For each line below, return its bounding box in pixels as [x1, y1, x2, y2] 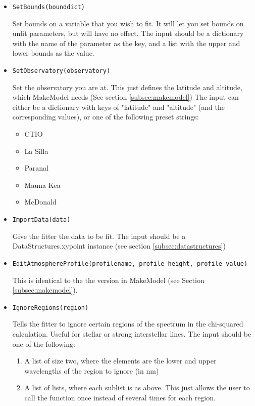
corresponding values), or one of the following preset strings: [12, 111, 199, 122]
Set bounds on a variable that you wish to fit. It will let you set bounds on [12, 18, 244, 28]
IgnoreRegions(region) [12, 304, 89, 311]
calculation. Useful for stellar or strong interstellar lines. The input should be [12, 328, 251, 339]
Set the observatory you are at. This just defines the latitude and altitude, [12, 82, 242, 92]
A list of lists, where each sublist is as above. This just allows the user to [24, 382, 250, 393]
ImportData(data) [12, 216, 71, 224]
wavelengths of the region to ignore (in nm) [24, 365, 159, 376]
